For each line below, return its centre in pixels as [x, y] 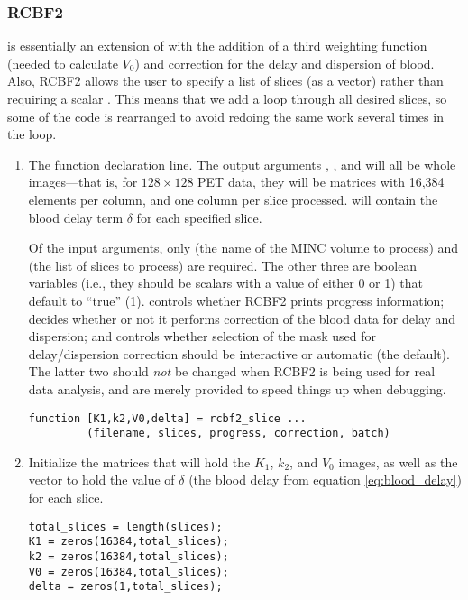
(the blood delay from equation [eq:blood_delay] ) [325, 480]
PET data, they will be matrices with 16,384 [321, 182]
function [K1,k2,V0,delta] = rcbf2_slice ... [167, 418]
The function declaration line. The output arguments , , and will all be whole [242, 164]
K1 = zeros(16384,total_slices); [128, 542]
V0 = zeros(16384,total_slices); [128, 572]
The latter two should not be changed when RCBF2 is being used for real [232, 371]
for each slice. [66, 497]
